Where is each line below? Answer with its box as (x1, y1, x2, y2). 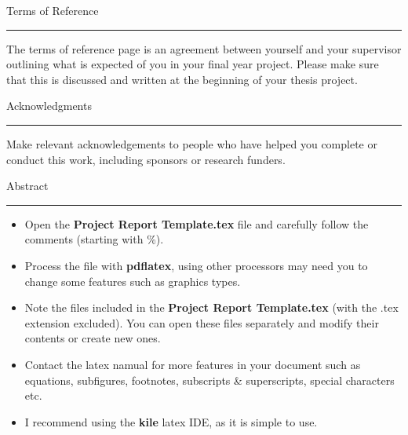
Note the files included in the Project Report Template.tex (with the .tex (24, 299, 399, 316)
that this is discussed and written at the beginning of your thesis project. (6, 71, 358, 87)
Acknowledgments (6, 97, 92, 114)
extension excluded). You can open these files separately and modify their (24, 314, 379, 331)
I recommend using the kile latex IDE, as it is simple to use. (24, 413, 318, 430)
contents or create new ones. (24, 330, 161, 346)
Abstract (6, 177, 49, 194)
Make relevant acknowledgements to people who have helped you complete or (6, 135, 377, 152)
